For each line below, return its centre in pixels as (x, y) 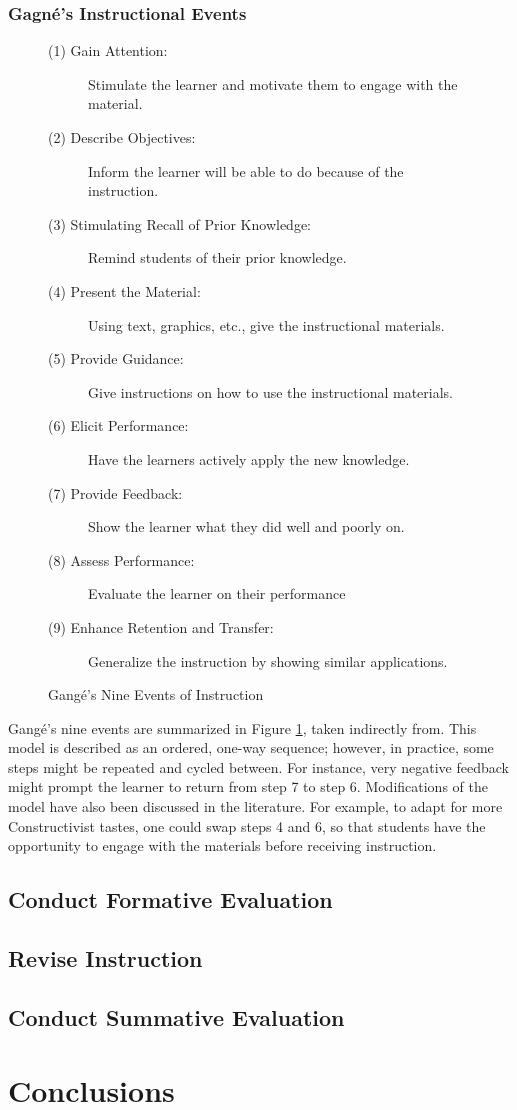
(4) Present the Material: (124, 290)
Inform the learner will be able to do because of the (246, 170)
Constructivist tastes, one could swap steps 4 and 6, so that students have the (247, 825)
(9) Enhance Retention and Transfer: (161, 626)
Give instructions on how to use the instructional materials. (270, 391)
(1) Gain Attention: (108, 50)
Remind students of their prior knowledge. (217, 257)
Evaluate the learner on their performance (217, 593)
